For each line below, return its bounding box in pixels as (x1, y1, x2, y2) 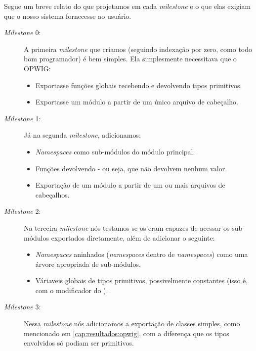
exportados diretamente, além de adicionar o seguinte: (51, 232, 215, 243)
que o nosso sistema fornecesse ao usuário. (4, 10, 131, 21)
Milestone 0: (4, 27, 41, 38)
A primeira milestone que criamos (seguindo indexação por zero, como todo (24, 44, 253, 54)
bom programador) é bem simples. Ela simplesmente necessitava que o (24, 53, 237, 64)
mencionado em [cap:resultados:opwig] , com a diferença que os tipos (24, 328, 229, 338)
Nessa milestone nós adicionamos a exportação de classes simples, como (24, 318, 240, 329)
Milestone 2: (4, 206, 41, 216)
